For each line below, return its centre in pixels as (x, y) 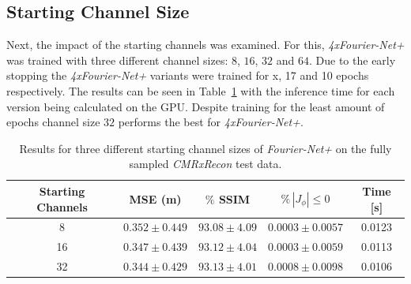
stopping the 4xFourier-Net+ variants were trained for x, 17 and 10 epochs (188, 75)
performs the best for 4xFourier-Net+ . (211, 122)
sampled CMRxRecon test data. (205, 164)
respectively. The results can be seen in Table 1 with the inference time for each (201, 90)
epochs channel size (53, 122)
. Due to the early (353, 60)
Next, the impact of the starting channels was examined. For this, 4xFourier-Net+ (205, 45)
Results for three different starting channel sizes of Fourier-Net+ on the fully (205, 148)
